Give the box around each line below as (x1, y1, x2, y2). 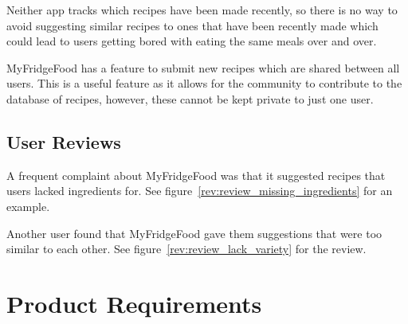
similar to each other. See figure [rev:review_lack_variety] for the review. (6, 240, 367, 257)
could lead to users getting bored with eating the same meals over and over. (6, 33, 377, 49)
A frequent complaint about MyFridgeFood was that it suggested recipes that (6, 166, 386, 183)
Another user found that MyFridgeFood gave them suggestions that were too (6, 224, 382, 241)
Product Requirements (6, 287, 262, 319)
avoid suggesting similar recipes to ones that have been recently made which (6, 17, 379, 33)
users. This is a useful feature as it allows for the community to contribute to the (6, 75, 402, 92)
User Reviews (6, 129, 121, 154)
